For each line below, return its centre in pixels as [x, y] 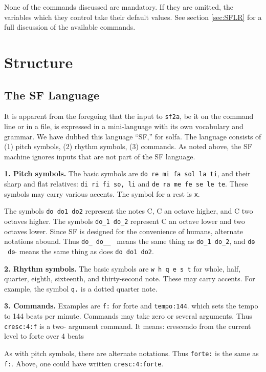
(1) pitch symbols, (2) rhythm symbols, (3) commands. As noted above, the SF [128, 146]
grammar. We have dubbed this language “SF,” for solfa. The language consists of [133, 136]
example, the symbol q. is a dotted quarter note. [81, 288]
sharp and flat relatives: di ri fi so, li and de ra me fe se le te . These [126, 184]
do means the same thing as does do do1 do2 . [81, 251]
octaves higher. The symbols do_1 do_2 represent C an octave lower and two [125, 221]
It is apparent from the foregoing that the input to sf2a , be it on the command [129, 116]
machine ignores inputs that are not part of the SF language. [100, 156]
